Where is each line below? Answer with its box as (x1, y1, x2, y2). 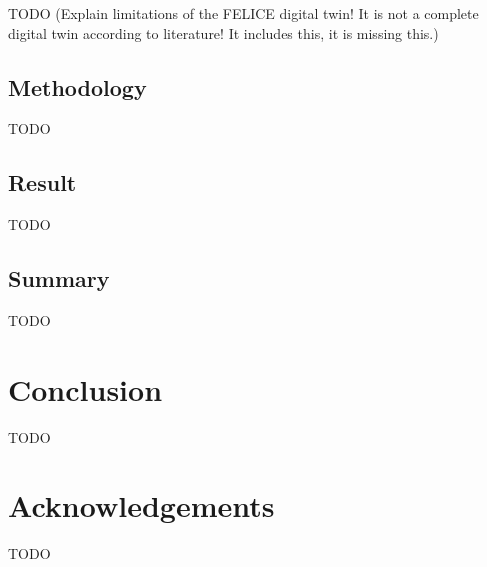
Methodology (8, 71, 147, 102)
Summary (8, 263, 110, 294)
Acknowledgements (8, 485, 275, 526)
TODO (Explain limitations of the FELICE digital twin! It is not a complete (8, 3, 479, 23)
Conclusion (8, 368, 163, 409)
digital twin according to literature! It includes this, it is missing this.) (8, 22, 439, 43)
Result (8, 167, 77, 198)
